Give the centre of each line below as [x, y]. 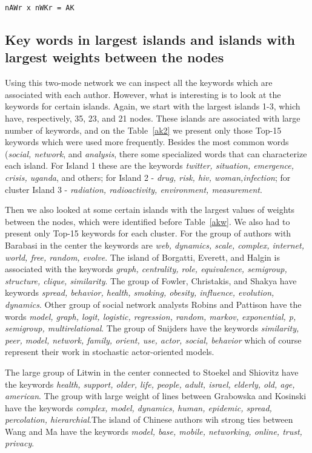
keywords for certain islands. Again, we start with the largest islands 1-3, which [153, 106]
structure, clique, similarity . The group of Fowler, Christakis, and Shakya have [151, 280]
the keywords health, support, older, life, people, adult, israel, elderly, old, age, [150, 384]
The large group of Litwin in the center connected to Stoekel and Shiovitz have [152, 372]
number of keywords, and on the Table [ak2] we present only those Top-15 [143, 130]
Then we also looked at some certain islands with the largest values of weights [150, 210]
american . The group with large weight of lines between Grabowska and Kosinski [156, 396]
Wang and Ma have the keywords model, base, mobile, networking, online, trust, [154, 431]
